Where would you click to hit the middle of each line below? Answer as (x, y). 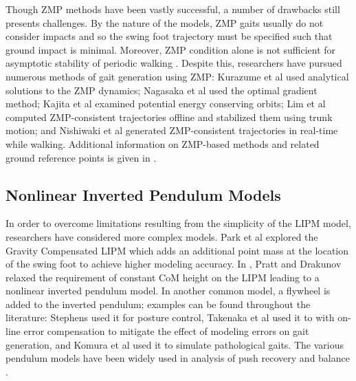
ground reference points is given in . (81, 157)
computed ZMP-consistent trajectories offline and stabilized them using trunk (169, 117)
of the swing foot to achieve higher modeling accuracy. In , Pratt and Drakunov (174, 264)
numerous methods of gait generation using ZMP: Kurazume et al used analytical (177, 76)
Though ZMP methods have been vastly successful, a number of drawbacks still (173, 9)
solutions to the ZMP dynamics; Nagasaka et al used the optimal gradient (162, 90)
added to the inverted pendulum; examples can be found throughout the (158, 304)
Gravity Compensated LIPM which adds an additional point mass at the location (177, 250)
